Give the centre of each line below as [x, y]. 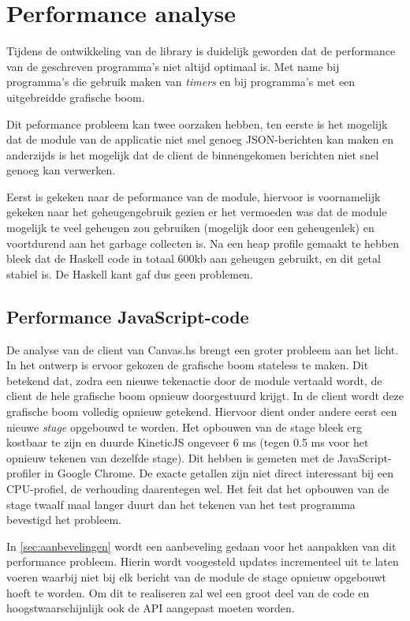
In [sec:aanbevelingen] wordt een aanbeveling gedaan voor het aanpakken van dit [201, 546]
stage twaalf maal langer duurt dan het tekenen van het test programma [181, 504]
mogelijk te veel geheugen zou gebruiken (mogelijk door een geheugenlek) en [190, 228]
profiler [24, 473]
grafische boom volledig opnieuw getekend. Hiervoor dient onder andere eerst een [202, 412]
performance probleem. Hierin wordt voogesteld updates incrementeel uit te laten [203, 561]
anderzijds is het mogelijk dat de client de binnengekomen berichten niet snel [193, 154]
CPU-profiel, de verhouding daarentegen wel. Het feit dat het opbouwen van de [198, 488]
